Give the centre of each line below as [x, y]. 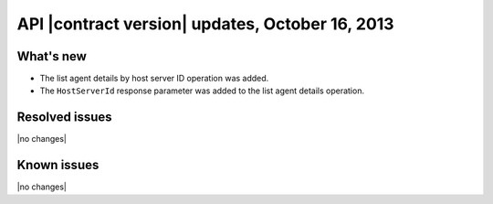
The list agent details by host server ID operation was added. [154, 79]
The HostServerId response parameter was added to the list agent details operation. [202, 91]
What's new [52, 56]
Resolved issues [65, 118]
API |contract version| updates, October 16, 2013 [205, 24]
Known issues [58, 165]
